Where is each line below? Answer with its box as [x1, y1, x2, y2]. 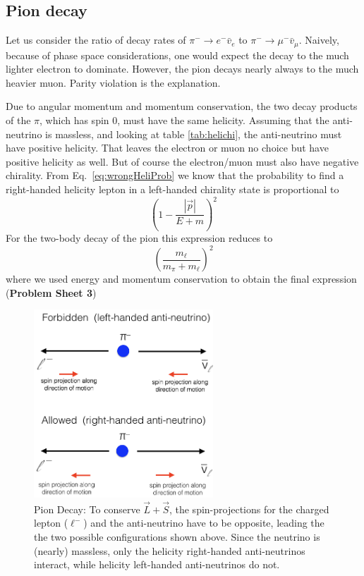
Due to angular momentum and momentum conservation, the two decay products [6, 99, 358, 114]
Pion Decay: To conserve [34, 501, 140, 516]
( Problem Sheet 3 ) [6, 285, 97, 300]
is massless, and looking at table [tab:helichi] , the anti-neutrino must [45, 126, 342, 141]
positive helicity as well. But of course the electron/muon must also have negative [6, 154, 359, 168]
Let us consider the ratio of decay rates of [6, 32, 186, 47]
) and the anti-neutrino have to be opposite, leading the [83, 515, 324, 530]
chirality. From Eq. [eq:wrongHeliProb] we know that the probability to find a [6, 168, 344, 183]
